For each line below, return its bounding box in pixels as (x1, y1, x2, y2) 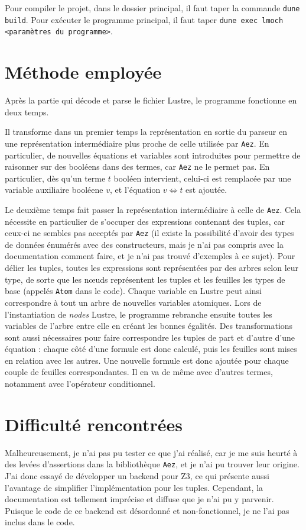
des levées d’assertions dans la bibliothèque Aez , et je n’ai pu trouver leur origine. (5, 458, 300, 470)
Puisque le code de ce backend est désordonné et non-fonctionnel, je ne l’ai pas (5, 504, 289, 516)
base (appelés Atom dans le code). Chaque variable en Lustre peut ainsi (5, 285, 262, 297)
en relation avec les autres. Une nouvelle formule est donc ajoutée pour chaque (5, 354, 289, 366)
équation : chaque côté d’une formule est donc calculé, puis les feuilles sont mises (5, 342, 297, 355)
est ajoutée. (185, 183, 227, 196)
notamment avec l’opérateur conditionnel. (5, 377, 155, 390)
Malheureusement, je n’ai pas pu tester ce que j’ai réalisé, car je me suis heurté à (5, 446, 298, 458)
